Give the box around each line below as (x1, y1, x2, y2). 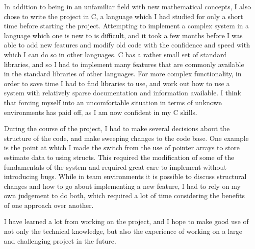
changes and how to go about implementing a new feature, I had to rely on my (4, 181, 241, 191)
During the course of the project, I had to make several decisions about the (4, 123, 230, 134)
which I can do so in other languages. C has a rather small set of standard (4, 49, 227, 59)
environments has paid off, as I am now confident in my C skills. (4, 107, 197, 117)
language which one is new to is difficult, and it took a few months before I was (4, 30, 243, 40)
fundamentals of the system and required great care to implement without (4, 161, 227, 172)
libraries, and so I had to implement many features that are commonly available (4, 59, 244, 69)
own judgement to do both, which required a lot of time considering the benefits (4, 190, 245, 201)
